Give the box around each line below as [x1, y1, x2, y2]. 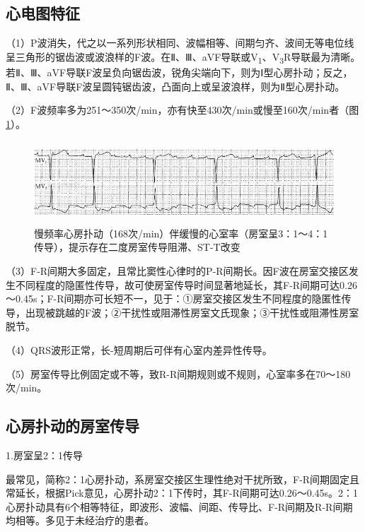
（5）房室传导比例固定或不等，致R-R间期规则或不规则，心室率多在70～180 [6, 366, 351, 381]
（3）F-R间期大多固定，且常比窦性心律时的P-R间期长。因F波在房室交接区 [6, 264, 349, 278]
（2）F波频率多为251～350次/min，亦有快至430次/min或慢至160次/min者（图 [6, 102, 359, 117]
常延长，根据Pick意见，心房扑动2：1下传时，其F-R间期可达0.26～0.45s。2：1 [6, 485, 359, 500]
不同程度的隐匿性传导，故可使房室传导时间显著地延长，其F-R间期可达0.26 [15, 277, 357, 292]
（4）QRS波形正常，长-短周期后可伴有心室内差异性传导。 [6, 343, 272, 357]
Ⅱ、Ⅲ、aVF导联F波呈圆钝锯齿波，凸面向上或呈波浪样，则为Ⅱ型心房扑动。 [6, 78, 345, 93]
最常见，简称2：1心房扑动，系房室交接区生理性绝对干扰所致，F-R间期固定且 [6, 471, 360, 486]
